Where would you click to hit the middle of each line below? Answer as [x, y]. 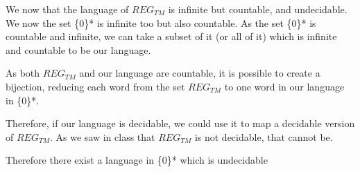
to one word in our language [284, 86]
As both [23, 73]
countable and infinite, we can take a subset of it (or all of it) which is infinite [171, 36]
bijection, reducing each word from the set [95, 86]
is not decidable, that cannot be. [264, 136]
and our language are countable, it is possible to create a [200, 73]
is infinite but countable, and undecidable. [258, 9]
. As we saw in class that [102, 136]
